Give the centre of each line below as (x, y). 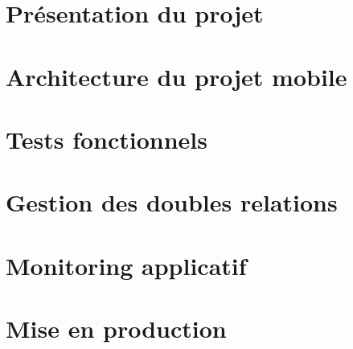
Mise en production (116, 328)
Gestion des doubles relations (172, 202)
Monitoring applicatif (126, 265)
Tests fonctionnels (107, 139)
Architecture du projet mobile (176, 76)
